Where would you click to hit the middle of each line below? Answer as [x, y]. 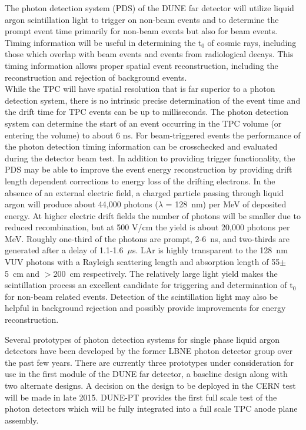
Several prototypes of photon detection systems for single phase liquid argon [142, 339]
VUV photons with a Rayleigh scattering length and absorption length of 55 [142, 262]
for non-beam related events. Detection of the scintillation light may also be [142, 296]
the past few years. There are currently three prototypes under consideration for [149, 362]
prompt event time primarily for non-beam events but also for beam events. [141, 31]
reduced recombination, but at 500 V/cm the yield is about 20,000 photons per [147, 227]
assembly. [22, 420]
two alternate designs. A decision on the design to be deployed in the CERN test [150, 385]
